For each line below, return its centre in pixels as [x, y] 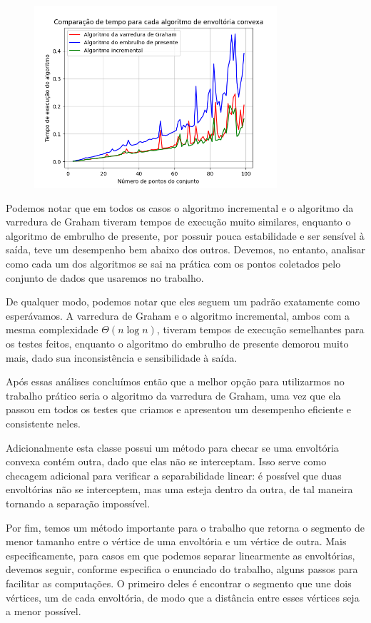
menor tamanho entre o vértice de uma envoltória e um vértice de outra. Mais [176, 541]
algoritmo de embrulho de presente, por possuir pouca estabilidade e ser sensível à [185, 235]
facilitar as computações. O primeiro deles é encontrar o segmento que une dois [179, 583]
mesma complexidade [52, 329]
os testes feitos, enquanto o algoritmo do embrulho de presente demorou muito [177, 344]
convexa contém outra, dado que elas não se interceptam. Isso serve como [166, 461]
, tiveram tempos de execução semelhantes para [260, 329]
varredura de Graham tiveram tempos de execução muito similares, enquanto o [178, 222]
